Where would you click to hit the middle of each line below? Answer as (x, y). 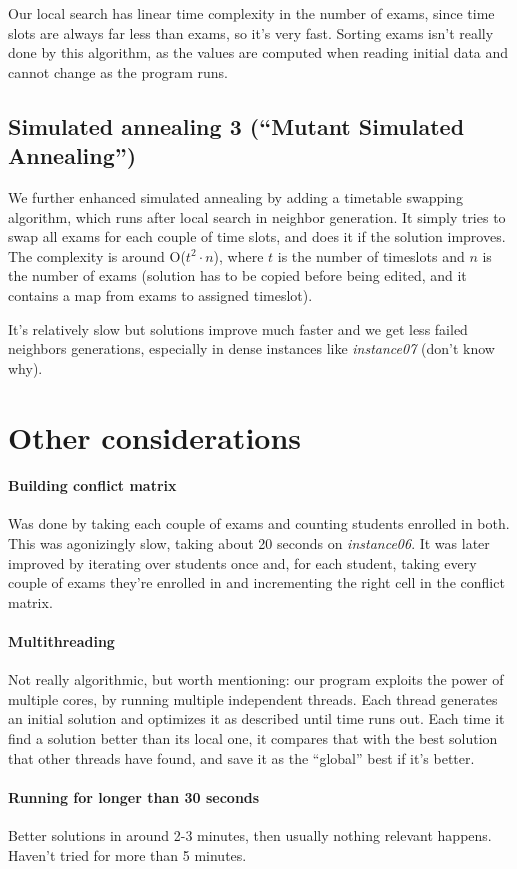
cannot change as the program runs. (118, 71)
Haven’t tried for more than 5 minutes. (127, 854)
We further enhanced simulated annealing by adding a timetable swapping (235, 196)
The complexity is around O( (97, 255)
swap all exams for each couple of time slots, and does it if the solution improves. (257, 236)
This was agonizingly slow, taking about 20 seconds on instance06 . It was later (249, 543)
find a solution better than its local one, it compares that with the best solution (253, 738)
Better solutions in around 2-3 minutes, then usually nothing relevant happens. (250, 835)
